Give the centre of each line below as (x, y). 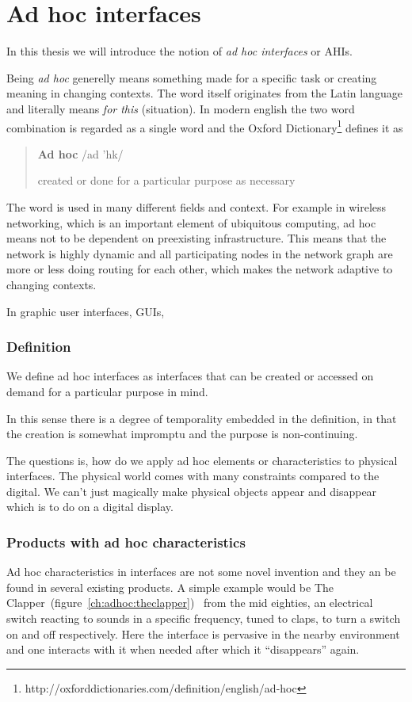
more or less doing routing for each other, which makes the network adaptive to (200, 269)
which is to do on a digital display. (90, 507)
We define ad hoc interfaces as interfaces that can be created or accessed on (190, 376)
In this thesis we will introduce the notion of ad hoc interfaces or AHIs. (179, 51)
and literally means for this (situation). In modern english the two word (181, 108)
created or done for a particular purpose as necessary (166, 180)
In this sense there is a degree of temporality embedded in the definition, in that (202, 418)
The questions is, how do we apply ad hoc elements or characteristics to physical (202, 460)
